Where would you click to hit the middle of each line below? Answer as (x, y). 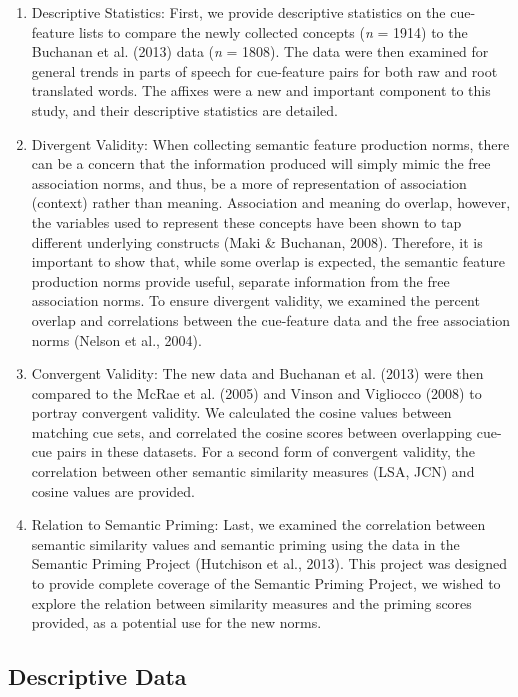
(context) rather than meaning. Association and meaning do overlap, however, (271, 202)
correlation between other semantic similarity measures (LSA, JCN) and (253, 471)
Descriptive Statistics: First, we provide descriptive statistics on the (238, 12)
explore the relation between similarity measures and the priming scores (251, 602)
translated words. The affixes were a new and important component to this (261, 90)
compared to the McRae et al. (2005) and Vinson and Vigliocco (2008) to (256, 392)
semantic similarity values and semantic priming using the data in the (245, 543)
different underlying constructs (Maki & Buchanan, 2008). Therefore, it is (257, 241)
